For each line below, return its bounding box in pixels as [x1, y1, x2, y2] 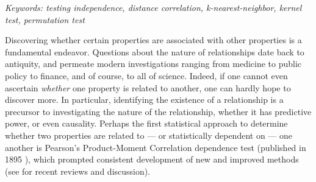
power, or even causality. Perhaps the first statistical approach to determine [5, 117, 288, 130]
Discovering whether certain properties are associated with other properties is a [5, 33, 302, 46]
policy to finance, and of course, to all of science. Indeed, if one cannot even [5, 69, 288, 82]
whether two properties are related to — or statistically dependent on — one [5, 128, 293, 141]
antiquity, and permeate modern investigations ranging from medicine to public [5, 57, 302, 70]
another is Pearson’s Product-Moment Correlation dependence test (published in [5, 141, 306, 153]
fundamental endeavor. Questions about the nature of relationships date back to [5, 45, 304, 58]
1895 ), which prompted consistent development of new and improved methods [5, 153, 299, 166]
